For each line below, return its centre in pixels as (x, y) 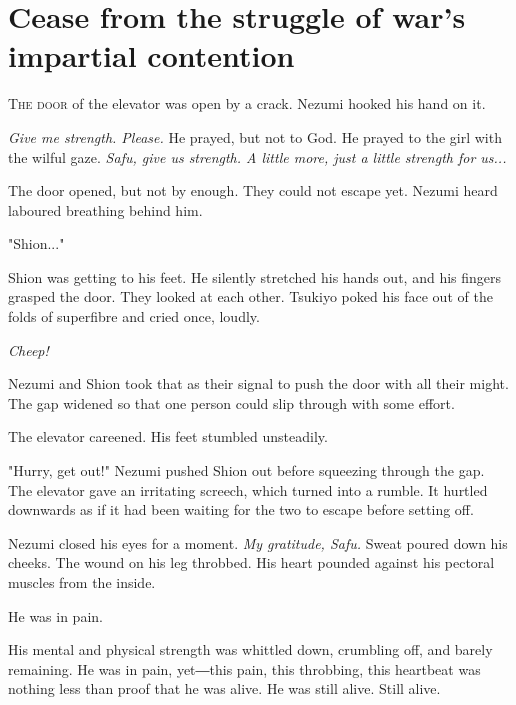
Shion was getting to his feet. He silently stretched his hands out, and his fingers (255, 276)
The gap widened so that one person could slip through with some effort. (231, 402)
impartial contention (151, 55)
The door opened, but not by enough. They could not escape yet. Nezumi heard (253, 190)
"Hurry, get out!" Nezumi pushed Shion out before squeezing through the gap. (246, 470)
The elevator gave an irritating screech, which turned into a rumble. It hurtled (248, 489)
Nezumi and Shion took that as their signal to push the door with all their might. (258, 383)
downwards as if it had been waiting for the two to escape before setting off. (241, 509)
